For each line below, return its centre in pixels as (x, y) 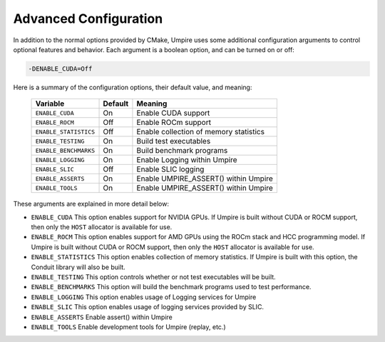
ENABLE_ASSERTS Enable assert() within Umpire (102, 317)
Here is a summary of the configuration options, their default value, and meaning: (133, 87)
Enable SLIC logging (170, 169)
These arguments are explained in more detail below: (91, 204)
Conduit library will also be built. (78, 267)
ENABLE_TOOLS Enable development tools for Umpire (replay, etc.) (128, 327)
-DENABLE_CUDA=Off (60, 69)
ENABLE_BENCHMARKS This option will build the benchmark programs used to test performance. (171, 287)
